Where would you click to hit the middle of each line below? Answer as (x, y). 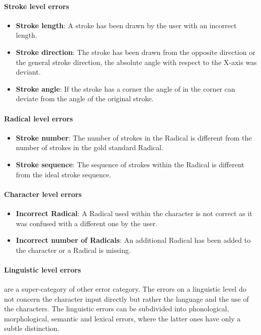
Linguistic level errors (42, 269)
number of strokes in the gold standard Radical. (90, 147)
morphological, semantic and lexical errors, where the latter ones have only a (122, 318)
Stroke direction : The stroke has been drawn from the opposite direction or (136, 52)
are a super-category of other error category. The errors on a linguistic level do (125, 289)
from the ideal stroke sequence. (64, 174)
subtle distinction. (32, 328)
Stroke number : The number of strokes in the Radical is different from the (134, 137)
